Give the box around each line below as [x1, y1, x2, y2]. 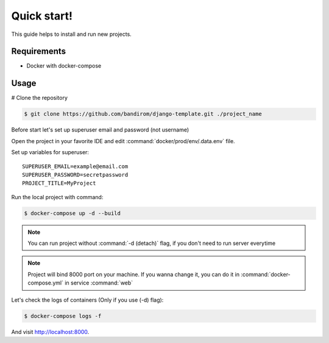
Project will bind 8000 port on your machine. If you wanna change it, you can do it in [27, 271, 240, 278]
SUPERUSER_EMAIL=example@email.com [22, 163, 129, 170]
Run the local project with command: [11, 193, 104, 200]
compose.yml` [27, 279, 64, 286]
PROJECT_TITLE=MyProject [22, 180, 96, 187]
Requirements [11, 46, 66, 57]
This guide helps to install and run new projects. [11, 30, 132, 38]
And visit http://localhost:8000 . [11, 328, 90, 335]
